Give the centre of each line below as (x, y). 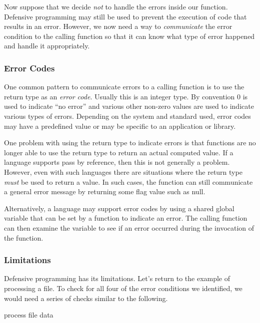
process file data (29, 315)
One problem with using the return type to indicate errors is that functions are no (130, 143)
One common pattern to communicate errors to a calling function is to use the (124, 87)
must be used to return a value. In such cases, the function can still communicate (128, 181)
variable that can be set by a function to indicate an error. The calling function (126, 218)
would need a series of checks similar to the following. (86, 298)
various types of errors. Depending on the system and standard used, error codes (127, 116)
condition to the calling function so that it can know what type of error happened (129, 36)
